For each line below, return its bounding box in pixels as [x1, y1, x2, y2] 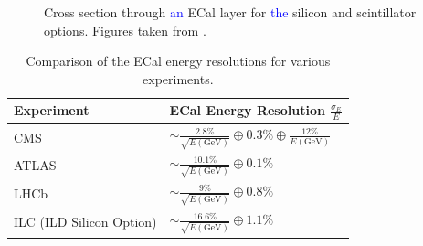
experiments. [143, 69, 214, 88]
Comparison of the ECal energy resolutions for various [26, 51, 331, 70]
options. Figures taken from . [44, 20, 206, 39]
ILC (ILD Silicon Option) [14, 212, 157, 231]
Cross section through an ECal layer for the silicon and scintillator [44, 3, 417, 21]
